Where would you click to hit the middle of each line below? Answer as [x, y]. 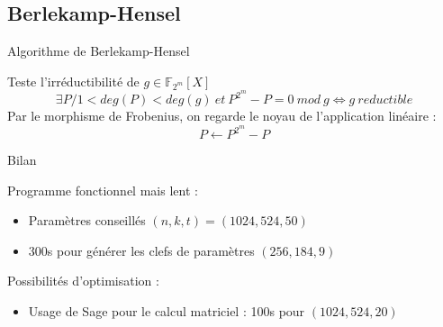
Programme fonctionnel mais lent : [103, 190]
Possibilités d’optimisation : [83, 281]
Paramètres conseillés [87, 220]
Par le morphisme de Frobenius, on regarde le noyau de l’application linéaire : [222, 116]
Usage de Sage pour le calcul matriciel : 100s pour [167, 311]
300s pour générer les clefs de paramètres [141, 250]
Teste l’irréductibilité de [73, 81]
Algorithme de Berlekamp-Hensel [99, 51]
